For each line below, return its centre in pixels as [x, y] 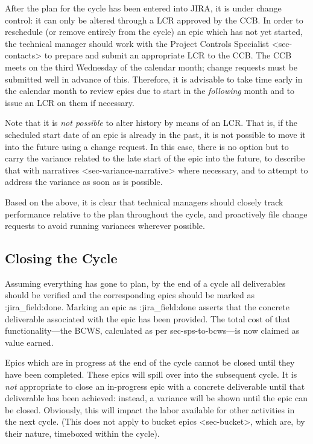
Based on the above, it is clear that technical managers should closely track [144, 202]
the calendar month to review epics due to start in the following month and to [150, 91]
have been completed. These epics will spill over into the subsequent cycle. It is [151, 374]
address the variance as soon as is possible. [84, 182]
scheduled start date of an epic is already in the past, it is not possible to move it [155, 134]
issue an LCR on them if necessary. [70, 102]
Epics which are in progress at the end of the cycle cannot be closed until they [150, 362]
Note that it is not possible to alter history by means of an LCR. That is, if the [151, 123]
